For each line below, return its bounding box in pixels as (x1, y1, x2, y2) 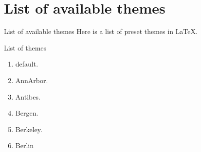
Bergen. (15, 108, 38, 118)
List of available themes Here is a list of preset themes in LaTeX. (4, 26, 198, 36)
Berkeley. (15, 124, 42, 134)
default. (15, 59, 38, 69)
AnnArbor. (15, 75, 48, 85)
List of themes (4, 42, 47, 52)
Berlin (15, 140, 34, 151)
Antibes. (15, 91, 40, 101)
